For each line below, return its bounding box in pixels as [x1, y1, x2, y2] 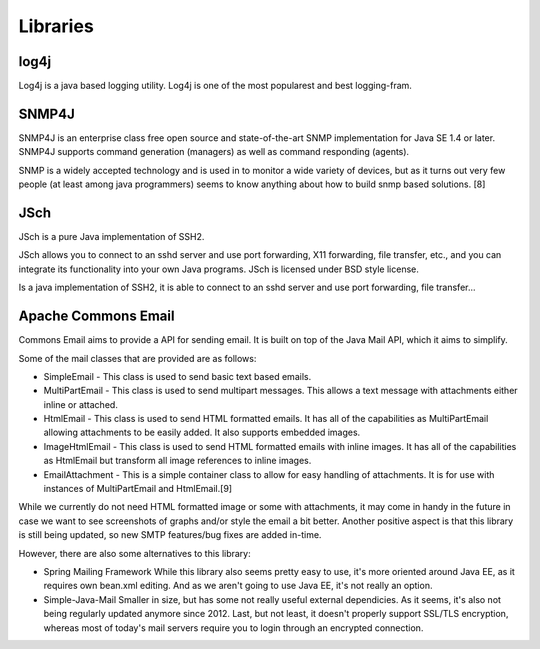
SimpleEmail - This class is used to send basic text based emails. [43, 370, 312, 382]
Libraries [18, 15, 94, 37]
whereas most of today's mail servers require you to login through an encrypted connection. [43, 621, 424, 634]
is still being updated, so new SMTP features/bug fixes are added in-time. [18, 529, 322, 541]
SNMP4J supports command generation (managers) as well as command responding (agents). [18, 146, 410, 158]
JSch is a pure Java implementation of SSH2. [18, 231, 205, 243]
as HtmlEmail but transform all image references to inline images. [43, 455, 312, 467]
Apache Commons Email [18, 308, 175, 325]
